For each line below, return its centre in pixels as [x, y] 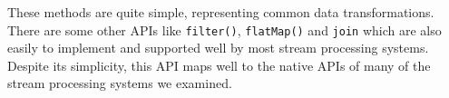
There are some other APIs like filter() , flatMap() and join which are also [224, 29]
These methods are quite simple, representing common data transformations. [221, 12]
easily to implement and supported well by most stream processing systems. [218, 48]
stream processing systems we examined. [120, 83]
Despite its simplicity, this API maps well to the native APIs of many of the [219, 65]
